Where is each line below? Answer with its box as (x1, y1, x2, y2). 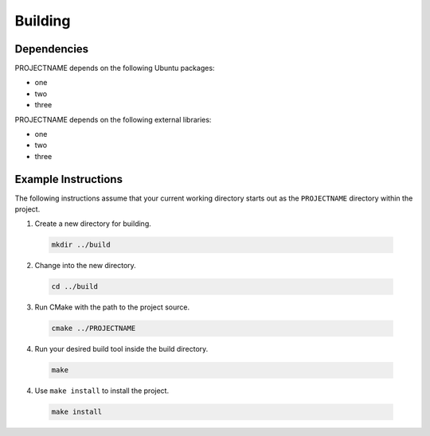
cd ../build (51, 282, 99, 291)
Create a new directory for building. (34, 219, 151, 228)
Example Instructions (14, 172, 123, 186)
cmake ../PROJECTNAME (51, 324, 136, 333)
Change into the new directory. (34, 261, 137, 271)
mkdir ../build (51, 240, 111, 250)
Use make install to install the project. (34, 386, 170, 395)
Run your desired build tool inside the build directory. (34, 345, 209, 354)
